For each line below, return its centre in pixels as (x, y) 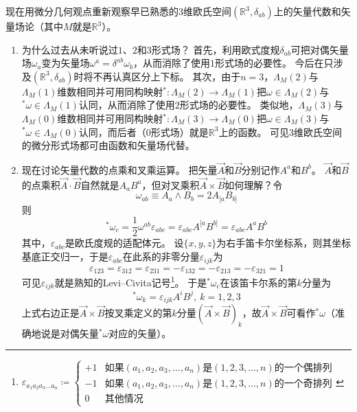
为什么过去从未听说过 (70, 49)
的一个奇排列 (303, 384)
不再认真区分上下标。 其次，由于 (167, 76)
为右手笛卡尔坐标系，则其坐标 (284, 243)
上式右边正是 (50, 313)
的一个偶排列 (303, 368)
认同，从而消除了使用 (127, 105)
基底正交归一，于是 (65, 256)
